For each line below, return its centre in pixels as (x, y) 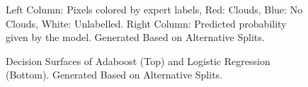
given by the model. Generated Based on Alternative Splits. (135, 37)
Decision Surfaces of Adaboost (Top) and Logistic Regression (138, 60)
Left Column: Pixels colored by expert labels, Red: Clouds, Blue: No (154, 9)
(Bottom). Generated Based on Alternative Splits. (114, 75)
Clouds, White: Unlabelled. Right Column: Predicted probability (146, 23)
